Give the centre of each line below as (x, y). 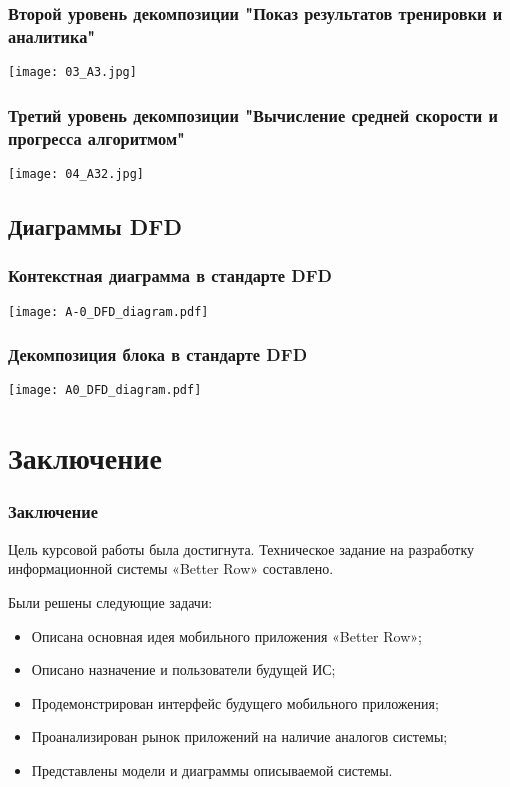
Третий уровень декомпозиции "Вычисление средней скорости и (253, 114)
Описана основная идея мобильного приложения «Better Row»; (226, 635)
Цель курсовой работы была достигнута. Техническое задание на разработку (241, 548)
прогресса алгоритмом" (96, 137)
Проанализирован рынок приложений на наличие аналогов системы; (239, 736)
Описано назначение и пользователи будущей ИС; (183, 669)
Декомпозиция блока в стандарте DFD (158, 354)
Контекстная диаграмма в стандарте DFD (170, 275)
